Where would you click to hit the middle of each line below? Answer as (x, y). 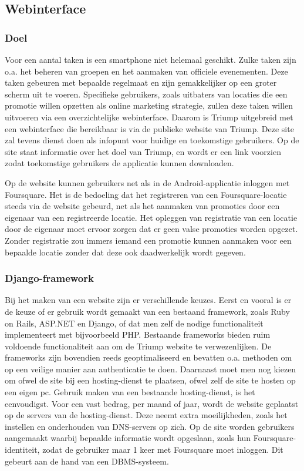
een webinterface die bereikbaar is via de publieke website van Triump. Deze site (149, 128)
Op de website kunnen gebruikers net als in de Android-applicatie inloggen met (147, 182)
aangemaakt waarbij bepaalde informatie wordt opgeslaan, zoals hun (128, 438)
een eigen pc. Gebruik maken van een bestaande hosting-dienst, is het (130, 392)
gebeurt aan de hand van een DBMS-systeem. (87, 461)
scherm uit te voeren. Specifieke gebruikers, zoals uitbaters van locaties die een (146, 94)
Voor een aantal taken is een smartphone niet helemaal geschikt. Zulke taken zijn (151, 59)
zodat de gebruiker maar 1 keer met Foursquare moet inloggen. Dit (163, 450)
